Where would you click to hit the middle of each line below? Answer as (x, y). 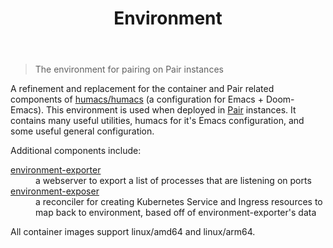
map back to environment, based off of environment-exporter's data (176, 213)
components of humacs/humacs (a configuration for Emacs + (137, 99)
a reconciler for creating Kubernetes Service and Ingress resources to (179, 202)
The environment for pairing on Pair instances (129, 69)
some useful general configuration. (82, 131)
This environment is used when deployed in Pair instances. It (171, 110)
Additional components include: (76, 151)
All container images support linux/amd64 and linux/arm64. (133, 232)
